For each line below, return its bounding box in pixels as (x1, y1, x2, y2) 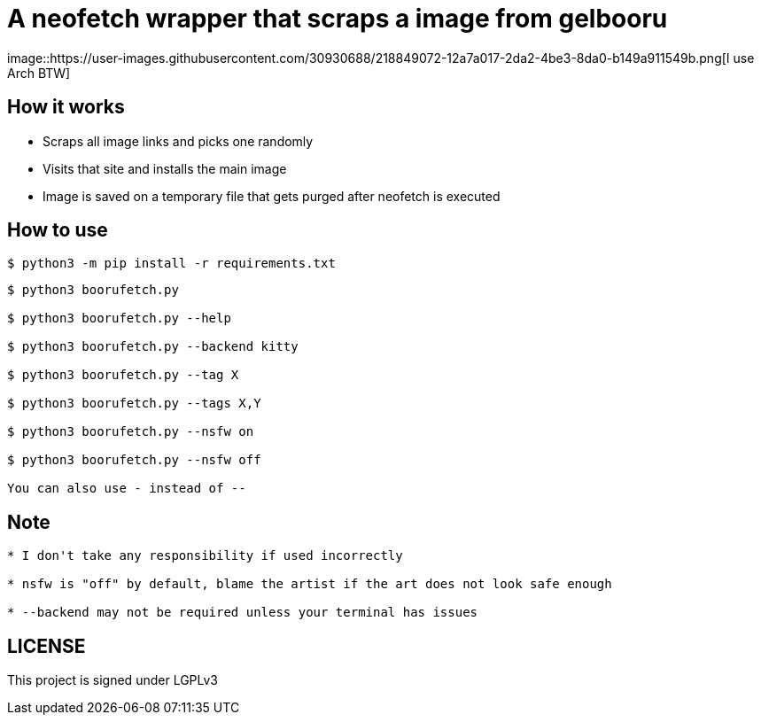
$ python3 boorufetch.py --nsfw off (7, 453, 261, 468)
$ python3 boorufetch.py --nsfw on (7, 424, 254, 439)
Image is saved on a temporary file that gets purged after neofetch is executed (43, 188, 501, 204)
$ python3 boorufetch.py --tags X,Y (7, 396, 261, 411)
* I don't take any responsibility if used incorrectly (7, 548, 403, 563)
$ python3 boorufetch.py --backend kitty (7, 339, 299, 354)
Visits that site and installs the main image (43, 160, 287, 176)
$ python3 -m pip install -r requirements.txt (7, 256, 336, 271)
